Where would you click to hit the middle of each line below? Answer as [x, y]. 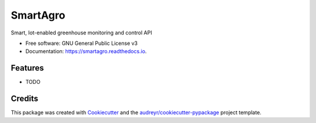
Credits [25, 99]
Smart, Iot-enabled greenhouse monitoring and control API [81, 33]
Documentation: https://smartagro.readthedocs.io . [86, 51]
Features [27, 68]
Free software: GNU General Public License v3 [82, 43]
